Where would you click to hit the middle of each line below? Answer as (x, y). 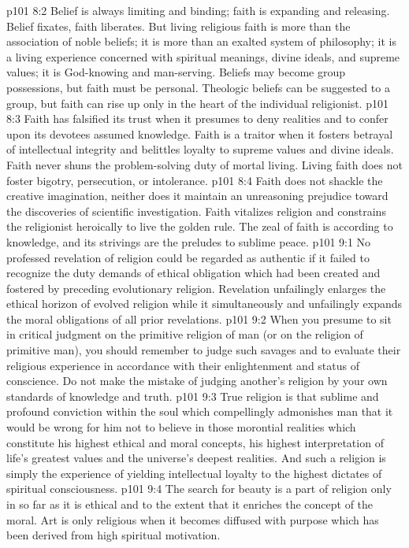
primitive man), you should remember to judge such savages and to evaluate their (204, 350)
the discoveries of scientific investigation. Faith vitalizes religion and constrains (196, 211)
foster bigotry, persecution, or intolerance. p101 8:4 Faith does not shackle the (195, 180)
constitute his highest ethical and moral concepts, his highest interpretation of (195, 442)
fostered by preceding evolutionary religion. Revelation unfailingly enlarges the (196, 288)
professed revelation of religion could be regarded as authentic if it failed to (188, 257)
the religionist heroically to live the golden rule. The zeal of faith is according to (200, 226)
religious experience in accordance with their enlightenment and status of (183, 365)
